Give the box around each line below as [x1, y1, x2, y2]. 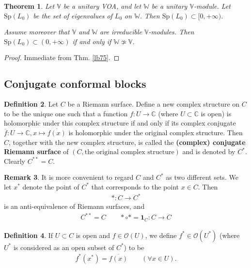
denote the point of [22, 181, 79, 191]
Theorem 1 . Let [4, 1, 55, 11]
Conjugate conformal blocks [4, 76, 146, 91]
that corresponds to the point [91, 181, 179, 191]
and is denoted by [182, 146, 235, 157]
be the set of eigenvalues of [33, 10, 112, 20]
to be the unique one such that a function [4, 108, 128, 118]
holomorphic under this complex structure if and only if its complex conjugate [4, 118, 236, 128]
